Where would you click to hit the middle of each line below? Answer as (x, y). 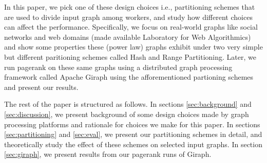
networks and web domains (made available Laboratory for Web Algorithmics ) (128, 37)
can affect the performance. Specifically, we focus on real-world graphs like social (131, 27)
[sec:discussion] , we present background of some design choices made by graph (127, 114)
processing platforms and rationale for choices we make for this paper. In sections (132, 124)
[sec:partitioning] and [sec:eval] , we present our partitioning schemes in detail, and (133, 134)
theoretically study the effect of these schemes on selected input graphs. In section (133, 144)
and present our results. (41, 87)
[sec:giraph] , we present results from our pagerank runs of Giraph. (108, 154)
